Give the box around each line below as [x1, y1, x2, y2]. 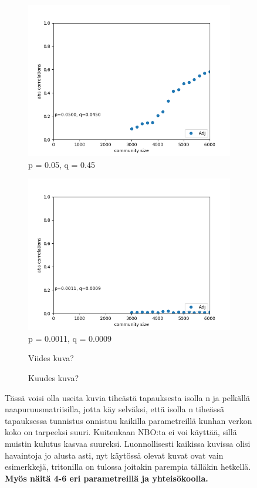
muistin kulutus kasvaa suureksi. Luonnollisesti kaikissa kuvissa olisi [5, 437, 251, 449]
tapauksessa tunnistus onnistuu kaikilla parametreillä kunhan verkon [5, 414, 252, 426]
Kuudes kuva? [28, 371, 79, 383]
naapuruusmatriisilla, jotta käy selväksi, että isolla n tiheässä [5, 403, 224, 415]
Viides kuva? [28, 352, 74, 364]
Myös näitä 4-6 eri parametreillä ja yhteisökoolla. [5, 472, 208, 484]
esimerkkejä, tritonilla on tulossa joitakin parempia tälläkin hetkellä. [5, 460, 251, 473]
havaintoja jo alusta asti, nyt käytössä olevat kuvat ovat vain [5, 449, 224, 461]
